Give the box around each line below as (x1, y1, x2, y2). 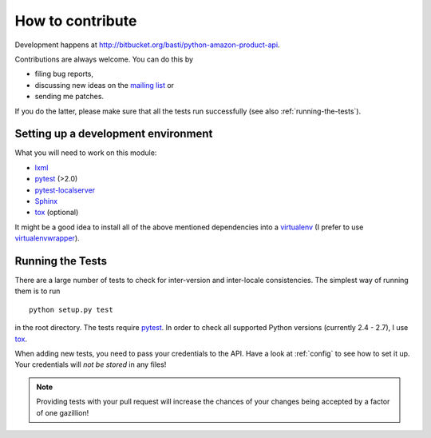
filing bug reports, (34, 69, 94, 79)
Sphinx (34, 196, 58, 205)
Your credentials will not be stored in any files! (14, 360, 167, 369)
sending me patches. (34, 92, 104, 102)
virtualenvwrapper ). (14, 233, 80, 243)
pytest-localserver (34, 185, 96, 195)
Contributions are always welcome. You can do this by (14, 54, 194, 64)
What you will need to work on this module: (14, 148, 157, 157)
